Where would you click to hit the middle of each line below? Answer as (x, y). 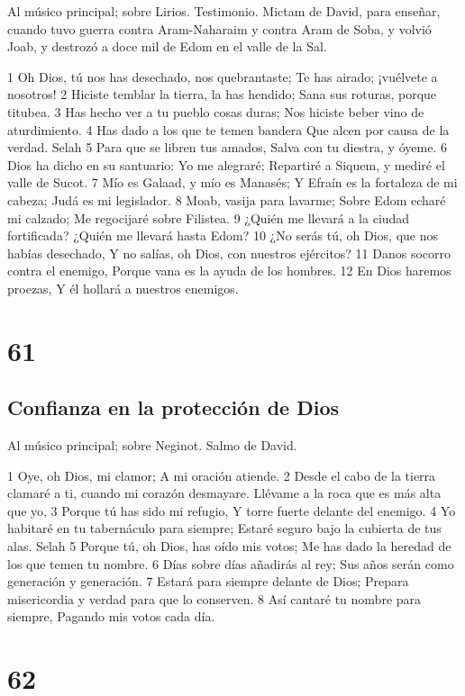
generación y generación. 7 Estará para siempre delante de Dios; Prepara (208, 581)
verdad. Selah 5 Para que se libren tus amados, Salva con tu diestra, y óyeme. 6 (227, 147)
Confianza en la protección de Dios (173, 407)
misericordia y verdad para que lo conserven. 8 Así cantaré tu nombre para (214, 598)
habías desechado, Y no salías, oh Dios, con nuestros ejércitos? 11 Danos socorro (229, 253)
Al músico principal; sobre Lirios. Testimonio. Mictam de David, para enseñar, (224, 11)
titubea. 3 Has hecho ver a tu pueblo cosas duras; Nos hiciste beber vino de (216, 111)
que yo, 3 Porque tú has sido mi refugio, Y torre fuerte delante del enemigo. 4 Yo (232, 510)
